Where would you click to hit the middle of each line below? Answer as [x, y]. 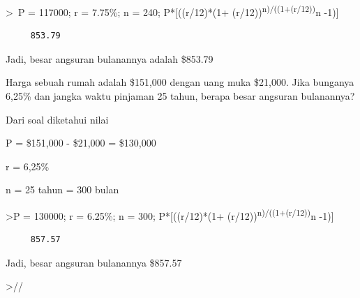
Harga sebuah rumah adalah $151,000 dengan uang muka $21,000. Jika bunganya [180, 82]
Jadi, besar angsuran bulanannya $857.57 [94, 262]
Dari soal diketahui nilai [57, 119]
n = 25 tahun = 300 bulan [62, 189]
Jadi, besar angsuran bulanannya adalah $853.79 [110, 58]
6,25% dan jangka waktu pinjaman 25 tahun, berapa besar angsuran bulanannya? [180, 96]
